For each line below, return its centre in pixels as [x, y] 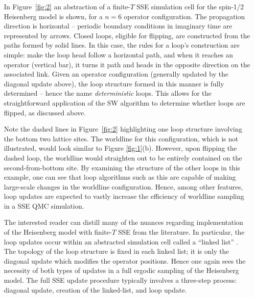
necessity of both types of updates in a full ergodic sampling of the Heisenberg [122, 270]
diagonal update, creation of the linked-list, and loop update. [95, 289]
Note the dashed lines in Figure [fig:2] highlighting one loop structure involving [123, 129]
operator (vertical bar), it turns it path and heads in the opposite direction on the [127, 64]
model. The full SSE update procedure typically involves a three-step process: [120, 280]
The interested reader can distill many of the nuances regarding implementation [124, 222]
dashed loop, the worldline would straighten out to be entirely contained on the [123, 157]
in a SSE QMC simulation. [44, 205]
